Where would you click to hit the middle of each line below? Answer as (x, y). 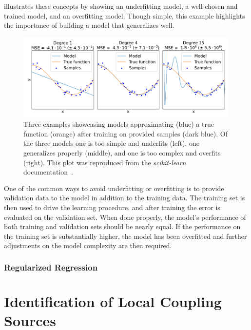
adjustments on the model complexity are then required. (88, 245)
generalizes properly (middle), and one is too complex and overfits (122, 152)
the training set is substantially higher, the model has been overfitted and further (125, 236)
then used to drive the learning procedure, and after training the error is (112, 207)
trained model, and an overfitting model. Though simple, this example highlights (125, 15)
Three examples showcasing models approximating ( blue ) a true (119, 124)
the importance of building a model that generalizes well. (89, 25)
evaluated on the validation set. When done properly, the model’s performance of (125, 217)
